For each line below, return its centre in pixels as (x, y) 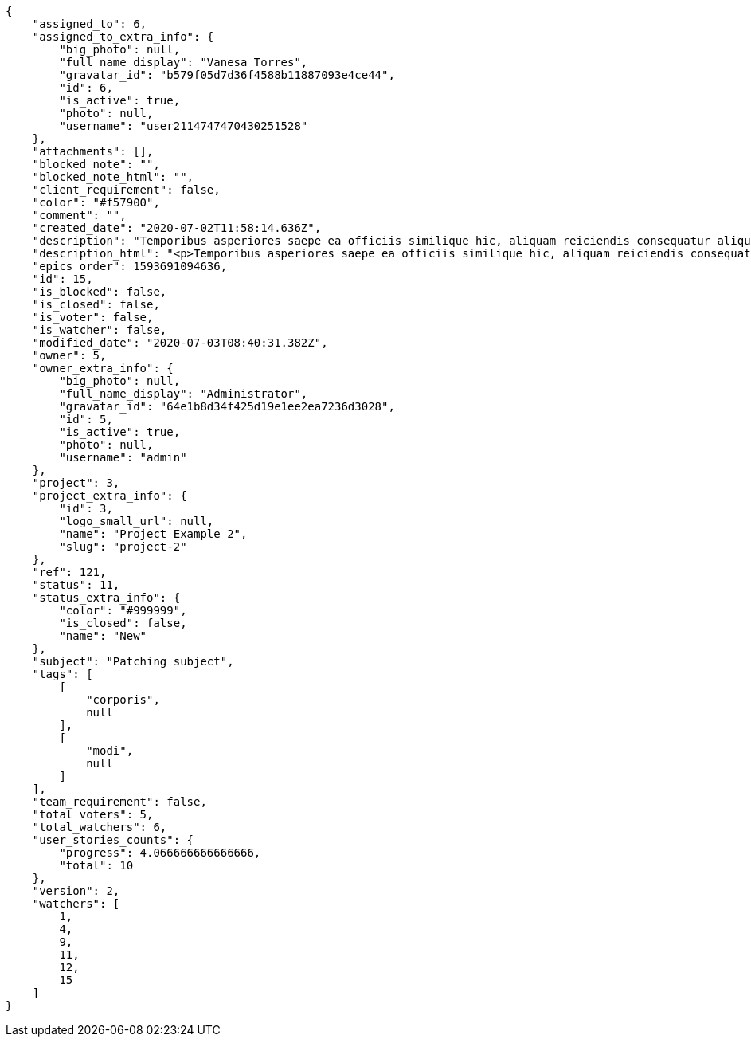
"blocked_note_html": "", (113, 177)
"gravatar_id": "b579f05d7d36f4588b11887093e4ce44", (227, 75)
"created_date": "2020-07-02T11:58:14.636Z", (177, 228)
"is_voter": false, (93, 317)
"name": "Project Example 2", (153, 534)
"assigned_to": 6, (90, 24)
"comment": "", (79, 215)
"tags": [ (63, 674)
